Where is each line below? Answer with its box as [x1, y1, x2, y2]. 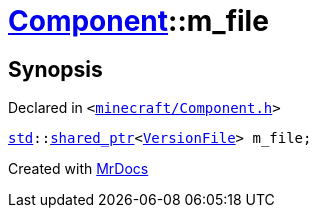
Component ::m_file [8, 4, 269, 38]
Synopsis [8, 56, 103, 82]
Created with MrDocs [8, 160, 149, 178]
